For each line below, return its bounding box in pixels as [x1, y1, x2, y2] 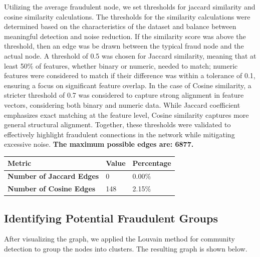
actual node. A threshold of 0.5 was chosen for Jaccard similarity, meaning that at [4, 50, 256, 61]
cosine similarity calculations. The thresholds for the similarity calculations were [4, 11, 250, 22]
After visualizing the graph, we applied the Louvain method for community [4, 233, 235, 244]
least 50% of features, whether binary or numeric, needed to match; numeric [4, 60, 238, 71]
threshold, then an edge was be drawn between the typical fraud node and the [4, 41, 244, 51]
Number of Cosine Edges [8, 183, 96, 194]
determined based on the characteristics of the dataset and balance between [4, 21, 236, 32]
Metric [8, 158, 32, 168]
